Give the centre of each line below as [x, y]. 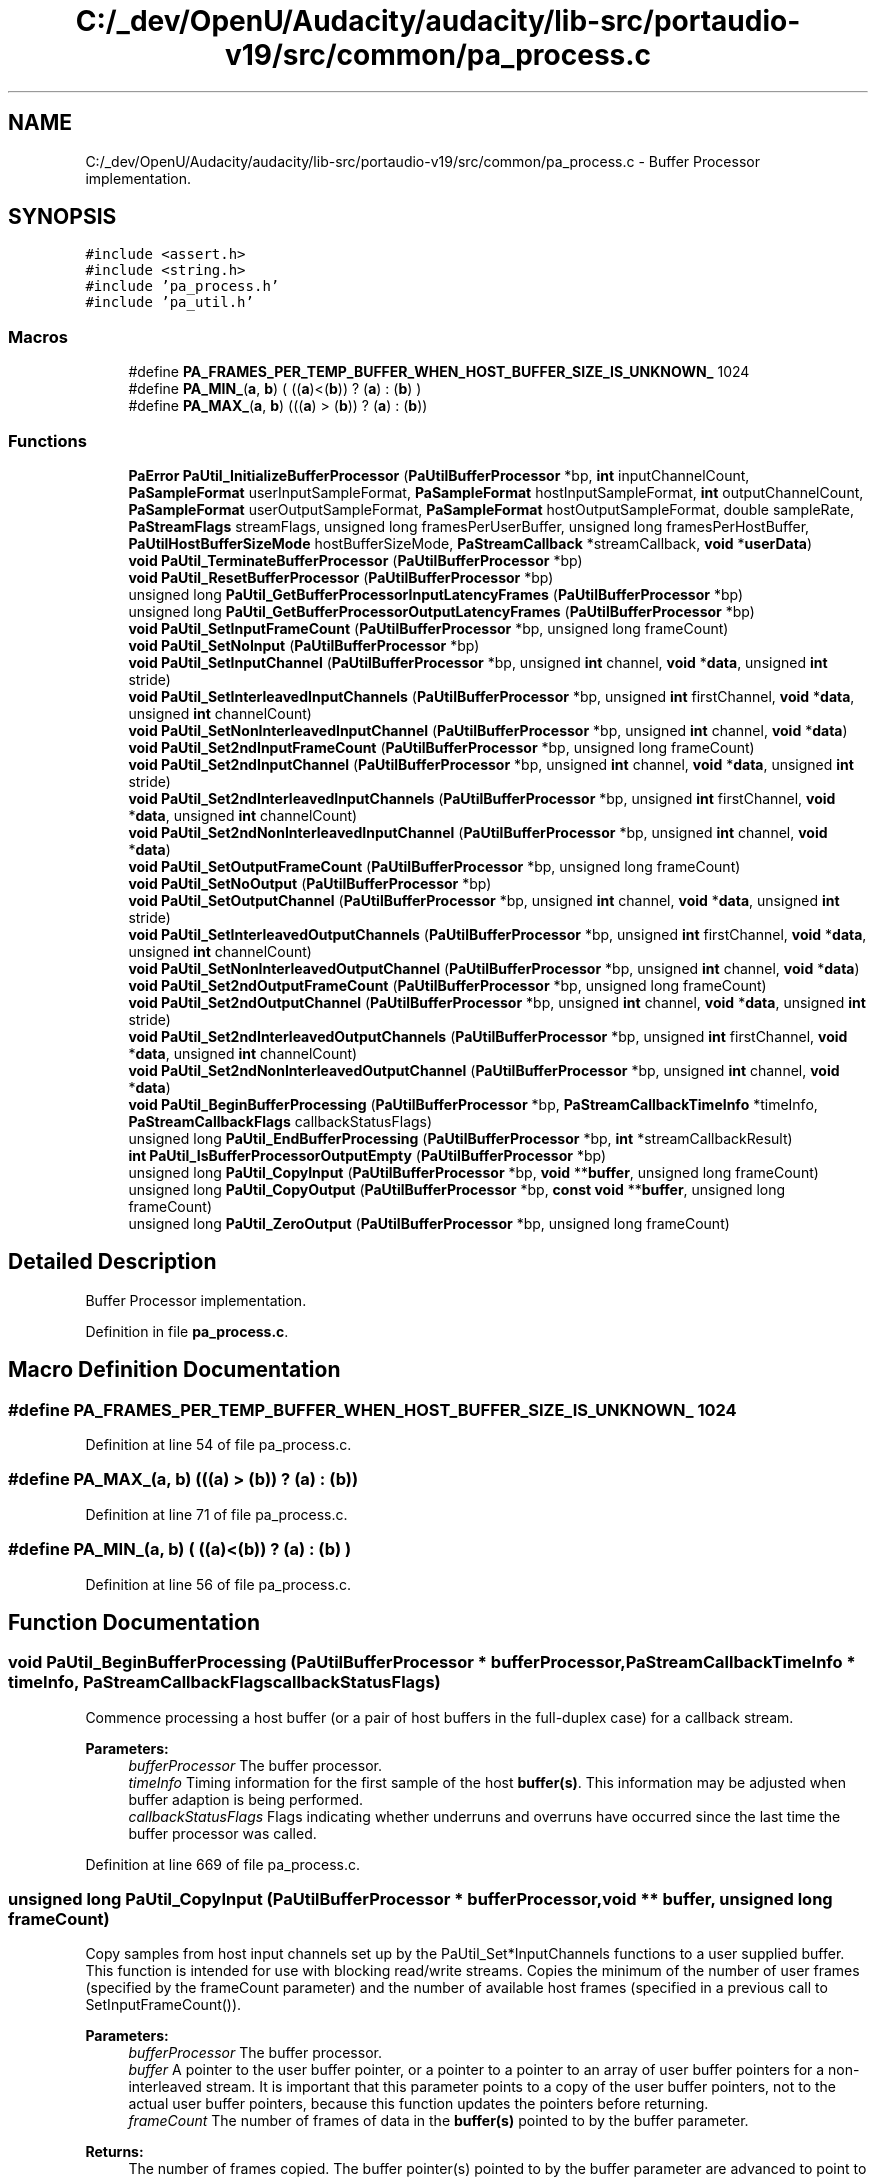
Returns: [114, 2152]
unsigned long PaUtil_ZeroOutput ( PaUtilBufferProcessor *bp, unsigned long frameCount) [429, 1223]
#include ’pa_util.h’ [169, 302]
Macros [38, 336]
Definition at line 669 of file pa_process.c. [222, 1864]
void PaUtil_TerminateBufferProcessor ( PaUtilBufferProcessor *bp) [355, 560]
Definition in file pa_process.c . [187, 1331]
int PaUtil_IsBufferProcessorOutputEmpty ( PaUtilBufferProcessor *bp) [367, 1155]
